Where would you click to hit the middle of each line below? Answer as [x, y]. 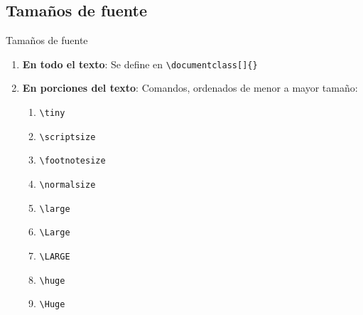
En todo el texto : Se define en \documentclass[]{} [140, 64]
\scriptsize [67, 137]
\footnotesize [72, 161]
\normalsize [67, 185]
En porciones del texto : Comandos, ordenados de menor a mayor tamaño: [190, 88]
